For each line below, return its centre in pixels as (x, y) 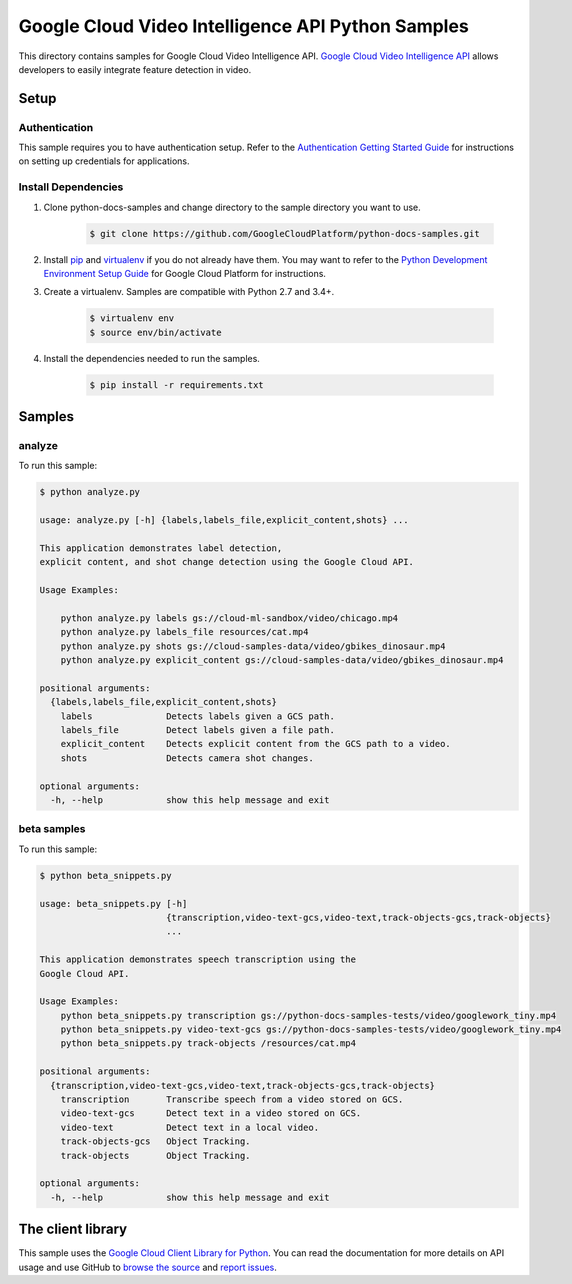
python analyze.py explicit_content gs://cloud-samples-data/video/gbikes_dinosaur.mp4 (282, 660)
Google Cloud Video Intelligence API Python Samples (243, 26)
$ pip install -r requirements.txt (176, 384)
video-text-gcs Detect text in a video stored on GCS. (211, 1113)
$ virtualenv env (132, 318)
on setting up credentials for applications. (104, 161)
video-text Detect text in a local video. (190, 1127)
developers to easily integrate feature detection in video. (135, 69)
